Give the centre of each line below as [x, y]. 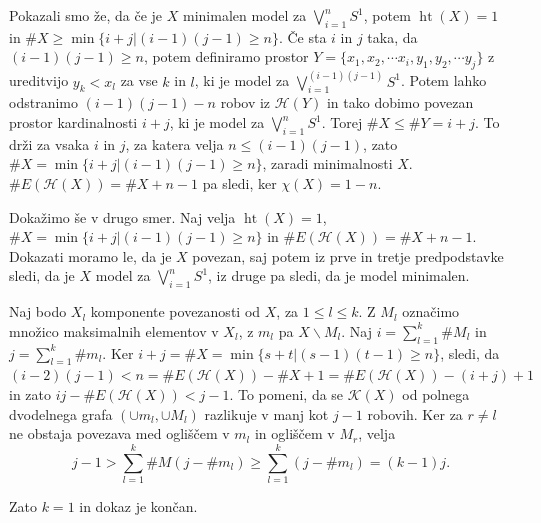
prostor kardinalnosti [73, 122]
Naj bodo [38, 311]
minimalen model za [244, 15]
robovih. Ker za [415, 413]
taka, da [392, 36]
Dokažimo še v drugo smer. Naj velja [122, 216]
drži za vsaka [49, 143]
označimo [431, 311]
